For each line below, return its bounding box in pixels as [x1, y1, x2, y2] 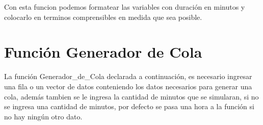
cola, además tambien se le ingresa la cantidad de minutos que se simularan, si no [4, 91, 259, 102]
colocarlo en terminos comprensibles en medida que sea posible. [4, 11, 202, 22]
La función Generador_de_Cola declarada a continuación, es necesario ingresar [4, 71, 252, 82]
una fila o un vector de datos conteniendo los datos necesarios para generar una [4, 81, 252, 91]
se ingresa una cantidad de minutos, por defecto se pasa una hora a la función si [4, 101, 254, 112]
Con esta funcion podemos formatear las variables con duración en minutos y [4, 2, 245, 12]
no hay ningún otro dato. [4, 111, 83, 121]
